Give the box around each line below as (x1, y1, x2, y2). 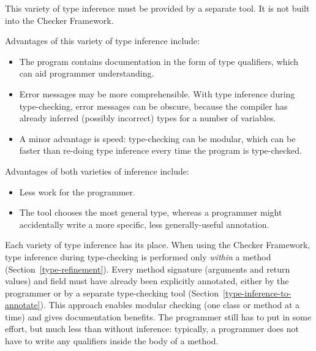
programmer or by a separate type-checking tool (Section (5, 286, 219, 299)
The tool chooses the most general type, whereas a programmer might (19, 206, 282, 219)
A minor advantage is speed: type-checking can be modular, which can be (19, 132, 296, 145)
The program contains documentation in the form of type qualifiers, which (19, 55, 299, 67)
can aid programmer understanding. (19, 67, 154, 80)
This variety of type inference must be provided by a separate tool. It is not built (5, 2, 310, 14)
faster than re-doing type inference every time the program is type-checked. (19, 144, 302, 157)
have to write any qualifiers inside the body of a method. (5, 334, 219, 347)
